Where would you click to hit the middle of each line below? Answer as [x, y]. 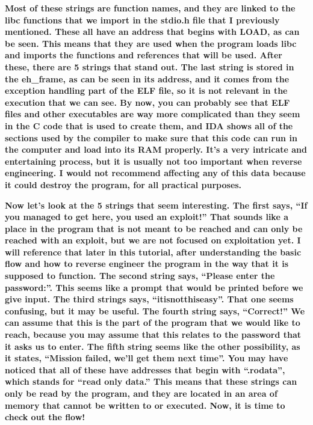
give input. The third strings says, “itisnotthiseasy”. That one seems [149, 299]
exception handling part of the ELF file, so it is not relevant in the [146, 90]
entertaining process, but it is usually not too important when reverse [153, 161]
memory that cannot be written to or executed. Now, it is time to [145, 405]
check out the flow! [45, 417]
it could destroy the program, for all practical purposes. [123, 184]
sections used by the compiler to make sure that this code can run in [151, 137]
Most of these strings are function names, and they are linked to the [150, 8]
